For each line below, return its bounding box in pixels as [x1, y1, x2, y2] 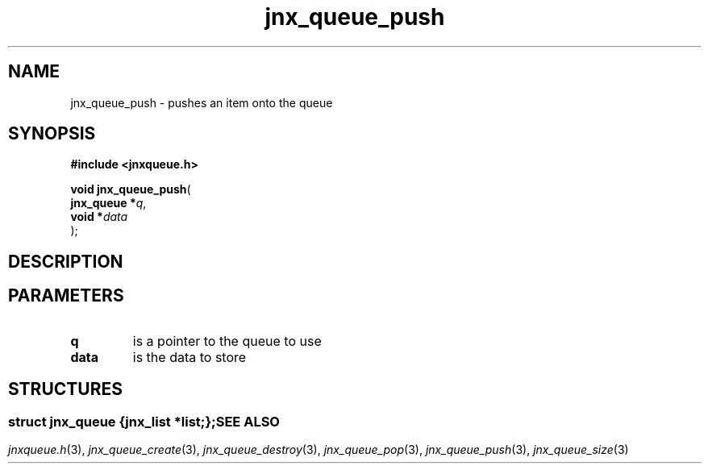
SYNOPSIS [8, 123, 96, 144]
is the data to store [132, 348, 247, 365]
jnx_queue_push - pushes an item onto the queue [70, 95, 333, 110]
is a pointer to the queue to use [132, 332, 322, 349]
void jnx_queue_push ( [70, 182, 191, 197]
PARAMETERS [8, 285, 124, 306]
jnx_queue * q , [70, 196, 147, 210]
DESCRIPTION [8, 251, 123, 272]
